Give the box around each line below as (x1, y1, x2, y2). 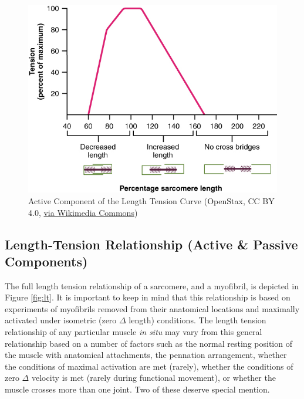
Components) (5, 252, 88, 270)
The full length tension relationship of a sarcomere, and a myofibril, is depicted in (5, 279, 299, 292)
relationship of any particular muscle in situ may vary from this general (5, 326, 262, 338)
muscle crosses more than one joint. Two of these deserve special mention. (5, 383, 270, 395)
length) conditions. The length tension (129, 314, 266, 326)
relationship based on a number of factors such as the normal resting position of (5, 337, 292, 349)
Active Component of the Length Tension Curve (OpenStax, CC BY (28, 194, 275, 207)
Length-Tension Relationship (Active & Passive (5, 235, 298, 253)
